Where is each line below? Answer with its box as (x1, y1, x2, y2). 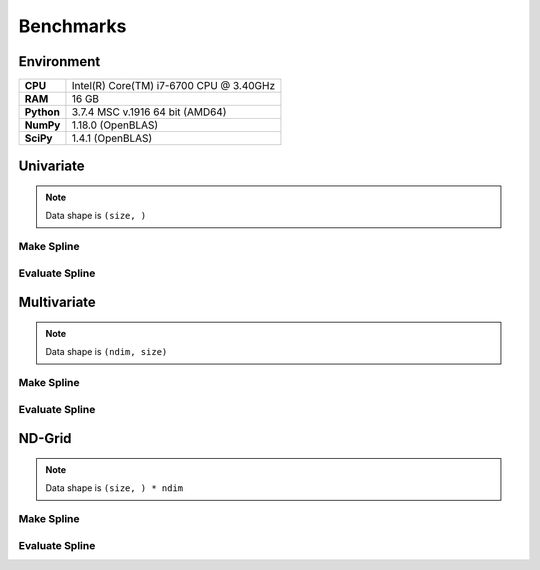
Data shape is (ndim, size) (45, 346, 168, 358)
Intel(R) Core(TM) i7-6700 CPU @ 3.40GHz (71, 79, 275, 93)
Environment (18, 53, 101, 70)
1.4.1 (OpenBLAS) (71, 131, 153, 145)
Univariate (18, 158, 85, 175)
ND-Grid (18, 430, 72, 447)
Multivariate (18, 294, 97, 311)
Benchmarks (18, 15, 127, 37)
